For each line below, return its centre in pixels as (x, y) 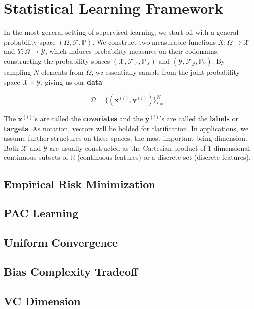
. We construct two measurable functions (154, 41)
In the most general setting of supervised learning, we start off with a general (121, 32)
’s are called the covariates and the (88, 119)
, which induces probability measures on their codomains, (132, 51)
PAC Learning (41, 213)
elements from (62, 72)
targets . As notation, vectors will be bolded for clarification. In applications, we (126, 128)
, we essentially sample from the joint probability (166, 72)
